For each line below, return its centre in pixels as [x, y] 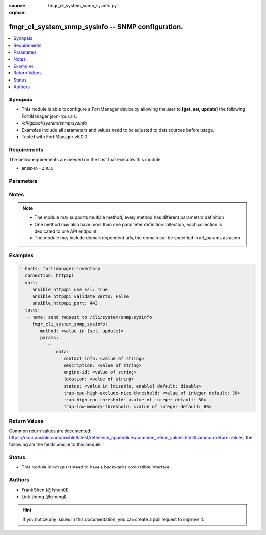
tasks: [33, 310]
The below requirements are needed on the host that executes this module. [85, 159]
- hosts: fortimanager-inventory [60, 269]
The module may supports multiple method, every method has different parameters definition [129, 217]
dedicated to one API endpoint [66, 231]
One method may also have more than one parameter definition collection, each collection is [128, 224]
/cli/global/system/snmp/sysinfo [54, 123]
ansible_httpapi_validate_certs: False [81, 296]
